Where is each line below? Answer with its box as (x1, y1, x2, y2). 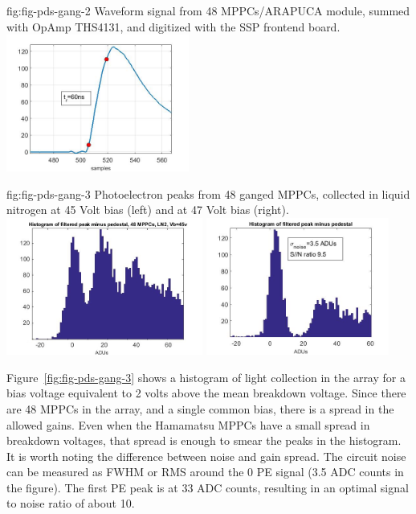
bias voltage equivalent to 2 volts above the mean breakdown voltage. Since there (6, 384, 406, 401)
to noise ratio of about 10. (6, 495, 135, 512)
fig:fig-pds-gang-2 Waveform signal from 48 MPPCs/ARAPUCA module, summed (6, 2, 410, 19)
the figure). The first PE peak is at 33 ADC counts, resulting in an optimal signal (6, 479, 409, 495)
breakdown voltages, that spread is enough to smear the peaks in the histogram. (6, 432, 402, 449)
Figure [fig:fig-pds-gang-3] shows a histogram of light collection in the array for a (6, 368, 406, 385)
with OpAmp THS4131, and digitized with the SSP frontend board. (6, 18, 341, 35)
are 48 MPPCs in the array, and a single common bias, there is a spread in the (6, 400, 394, 417)
